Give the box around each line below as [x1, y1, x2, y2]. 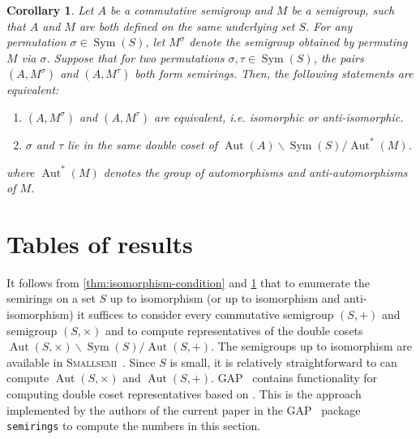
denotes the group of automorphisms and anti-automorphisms [103, 163, 408, 180]
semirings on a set [6, 290, 96, 307]
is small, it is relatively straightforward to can [169, 353, 397, 370]
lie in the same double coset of [67, 136, 218, 153]
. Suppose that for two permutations [46, 49, 225, 66]
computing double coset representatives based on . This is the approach [6, 385, 362, 402]
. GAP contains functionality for [211, 369, 378, 386]
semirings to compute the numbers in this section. [6, 417, 261, 434]
